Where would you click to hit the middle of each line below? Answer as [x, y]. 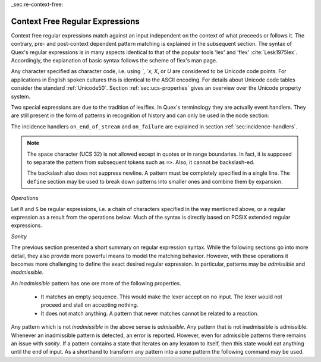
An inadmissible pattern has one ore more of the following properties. [96, 283]
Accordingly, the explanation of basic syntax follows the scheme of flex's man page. [114, 61]
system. [21, 96]
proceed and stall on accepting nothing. [89, 305]
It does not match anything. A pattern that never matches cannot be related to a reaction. [150, 313]
